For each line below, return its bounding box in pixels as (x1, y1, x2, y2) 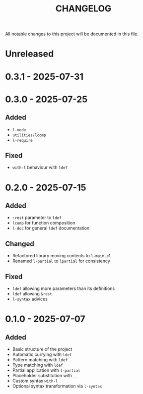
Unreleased (5, 48, 54, 59)
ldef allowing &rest (12, 291, 52, 296)
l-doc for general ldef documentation (12, 225, 90, 231)
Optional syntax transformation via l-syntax (12, 383, 102, 389)
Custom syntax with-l (12, 378, 58, 384)
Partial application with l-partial (12, 367, 80, 373)
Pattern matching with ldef (12, 357, 68, 362)
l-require (12, 138, 33, 143)
